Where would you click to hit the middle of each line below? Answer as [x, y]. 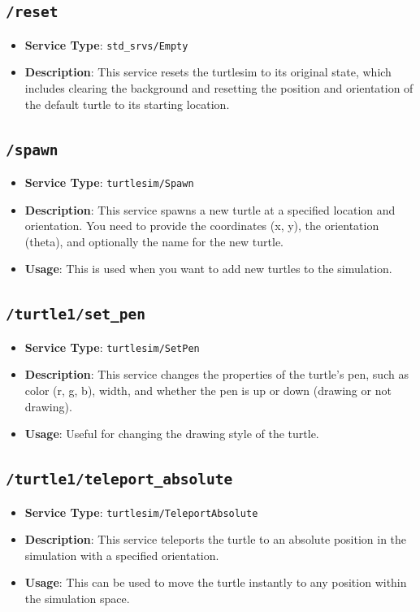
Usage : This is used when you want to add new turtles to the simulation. [208, 269]
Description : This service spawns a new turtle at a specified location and [210, 209]
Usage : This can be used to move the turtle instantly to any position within [216, 582]
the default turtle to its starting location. [127, 104]
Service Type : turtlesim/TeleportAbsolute [141, 512]
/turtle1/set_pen [76, 315]
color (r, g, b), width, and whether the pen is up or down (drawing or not [208, 391]
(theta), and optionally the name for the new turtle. [154, 241]
